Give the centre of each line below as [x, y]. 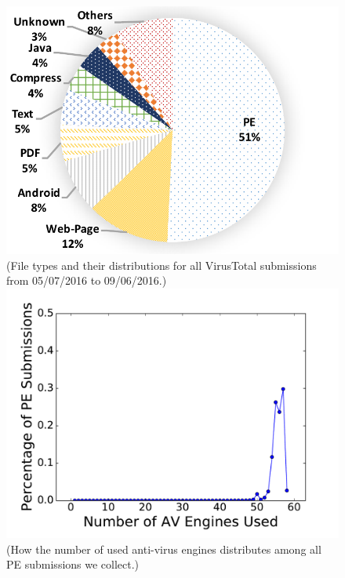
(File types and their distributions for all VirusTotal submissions [162, 265]
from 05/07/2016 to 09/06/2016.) [87, 280]
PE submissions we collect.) [73, 564]
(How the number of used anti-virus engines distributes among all [164, 549]
